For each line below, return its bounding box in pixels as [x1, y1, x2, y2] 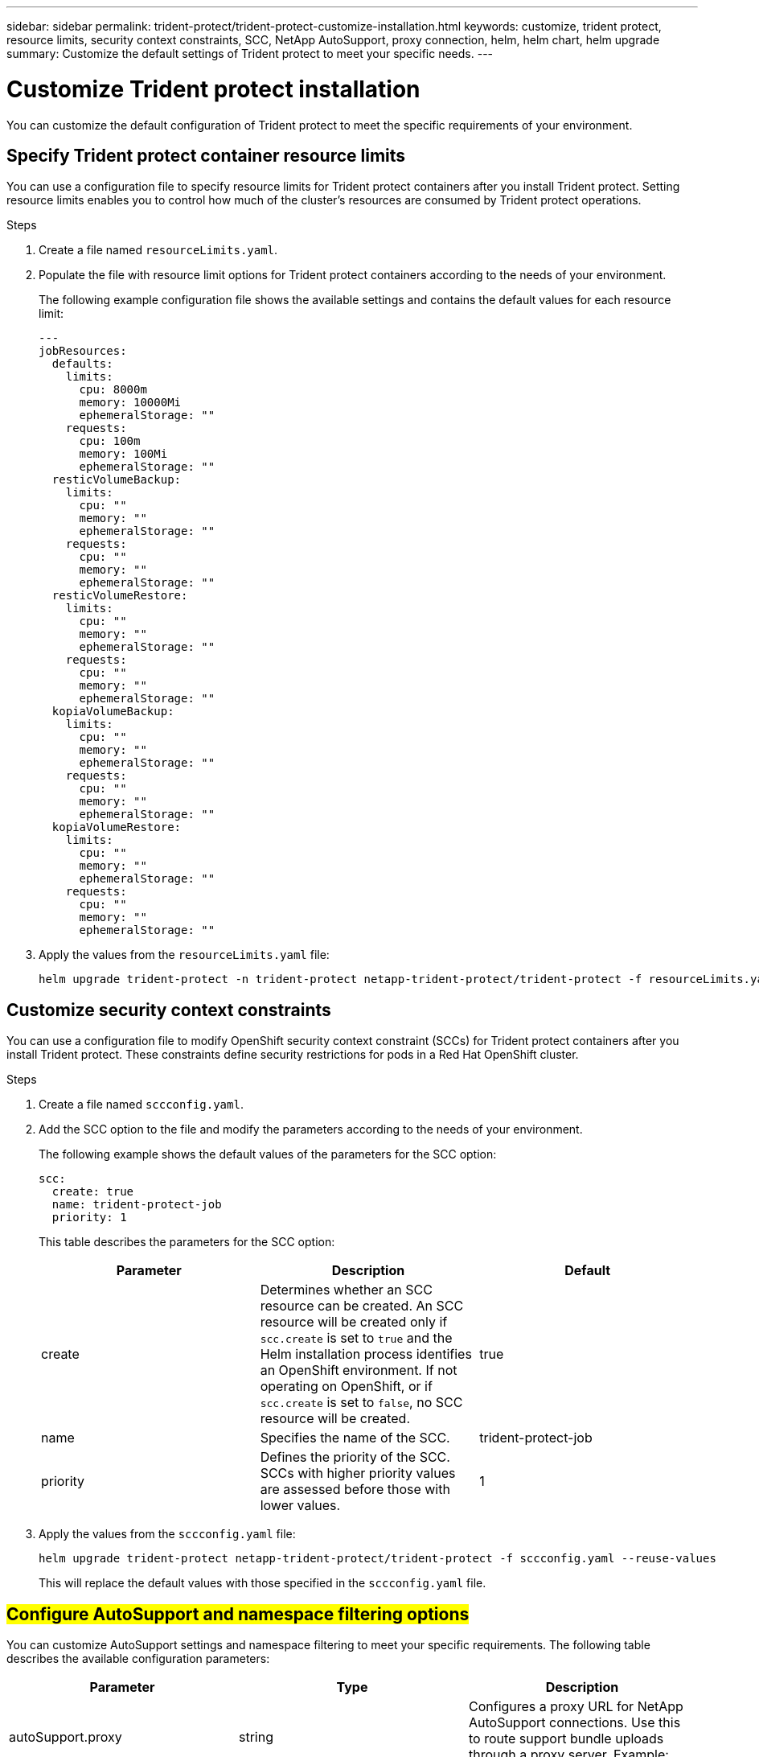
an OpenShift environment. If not [260, 1362, 457, 1379]
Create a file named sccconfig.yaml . [39, 1097, 244, 1112]
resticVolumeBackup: [51, 473, 182, 487]
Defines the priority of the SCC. [260, 1449, 450, 1466]
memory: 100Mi [79, 447, 168, 461]
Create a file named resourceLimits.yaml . [39, 243, 278, 257]
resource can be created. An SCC [260, 1298, 464, 1315]
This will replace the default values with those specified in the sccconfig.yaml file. [39, 1576, 486, 1590]
